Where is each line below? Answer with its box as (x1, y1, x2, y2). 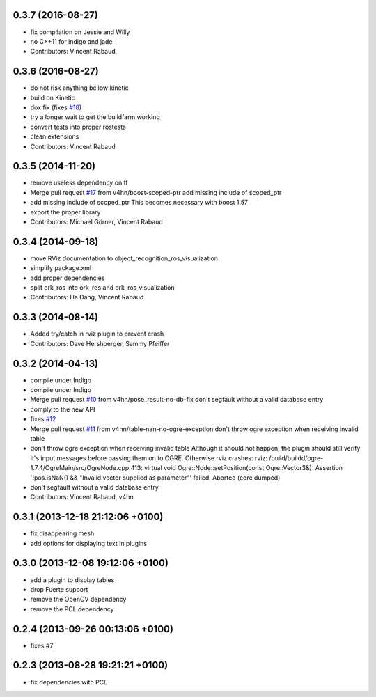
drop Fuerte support (30, 585, 88, 593)
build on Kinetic (30, 93, 76, 102)
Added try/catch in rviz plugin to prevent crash (30, 329, 164, 338)
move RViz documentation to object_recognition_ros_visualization (30, 254, 219, 263)
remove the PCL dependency (30, 604, 114, 613)
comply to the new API (30, 405, 95, 414)
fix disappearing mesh (30, 529, 95, 538)
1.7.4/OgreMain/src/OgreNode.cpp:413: (30, 464, 143, 472)
